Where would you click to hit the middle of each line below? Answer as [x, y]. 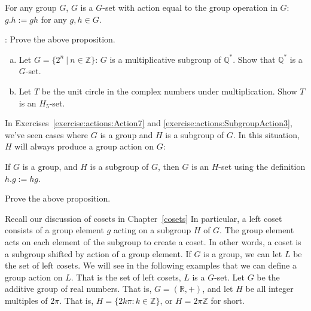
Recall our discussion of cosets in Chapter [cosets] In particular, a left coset [144, 218]
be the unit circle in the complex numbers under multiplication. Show [169, 91]
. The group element [257, 230]
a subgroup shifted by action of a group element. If [98, 253]
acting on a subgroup [152, 230]
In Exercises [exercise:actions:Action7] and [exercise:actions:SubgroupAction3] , [149, 123]
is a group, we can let [243, 253]
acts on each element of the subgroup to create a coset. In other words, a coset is [153, 241]
